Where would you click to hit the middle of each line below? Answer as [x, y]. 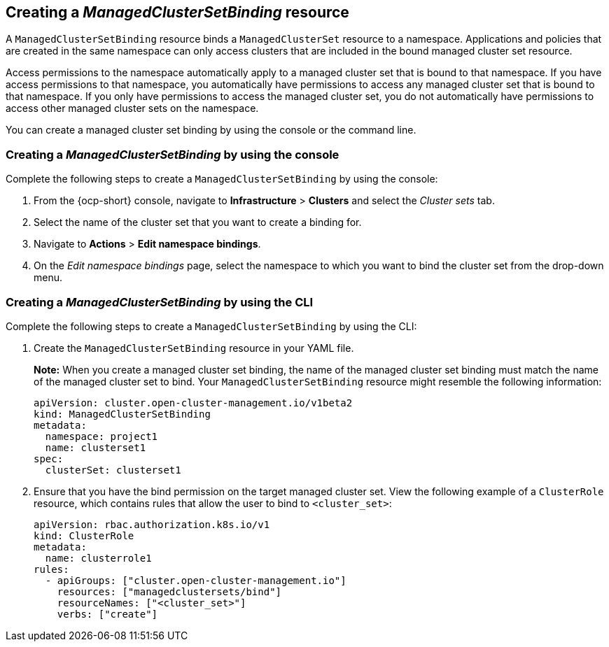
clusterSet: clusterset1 [113, 470]
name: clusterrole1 [98, 558]
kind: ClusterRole [84, 535]
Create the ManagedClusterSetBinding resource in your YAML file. [194, 348]
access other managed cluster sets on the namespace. [132, 108]
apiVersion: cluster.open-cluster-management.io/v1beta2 [193, 403]
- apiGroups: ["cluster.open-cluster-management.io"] [196, 580]
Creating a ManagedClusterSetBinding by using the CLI [160, 302]
